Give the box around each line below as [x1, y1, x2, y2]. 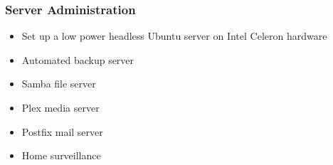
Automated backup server [21, 52, 134, 67]
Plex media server [21, 100, 100, 115]
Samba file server [21, 76, 96, 91]
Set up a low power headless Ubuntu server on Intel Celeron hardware [21, 28, 327, 43]
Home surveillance [21, 148, 101, 163]
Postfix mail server [21, 124, 103, 139]
